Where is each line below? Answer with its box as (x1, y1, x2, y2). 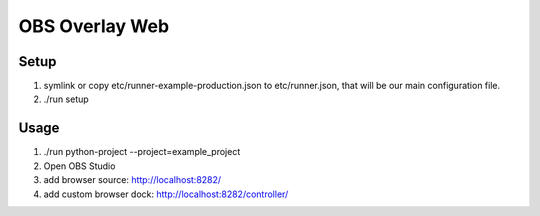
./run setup (43, 93, 89, 105)
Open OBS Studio (43, 160, 116, 172)
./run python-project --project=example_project (43, 146, 241, 158)
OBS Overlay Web (18, 15, 170, 37)
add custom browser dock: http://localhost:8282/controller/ (43, 188, 289, 200)
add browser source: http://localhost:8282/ (43, 174, 222, 186)
